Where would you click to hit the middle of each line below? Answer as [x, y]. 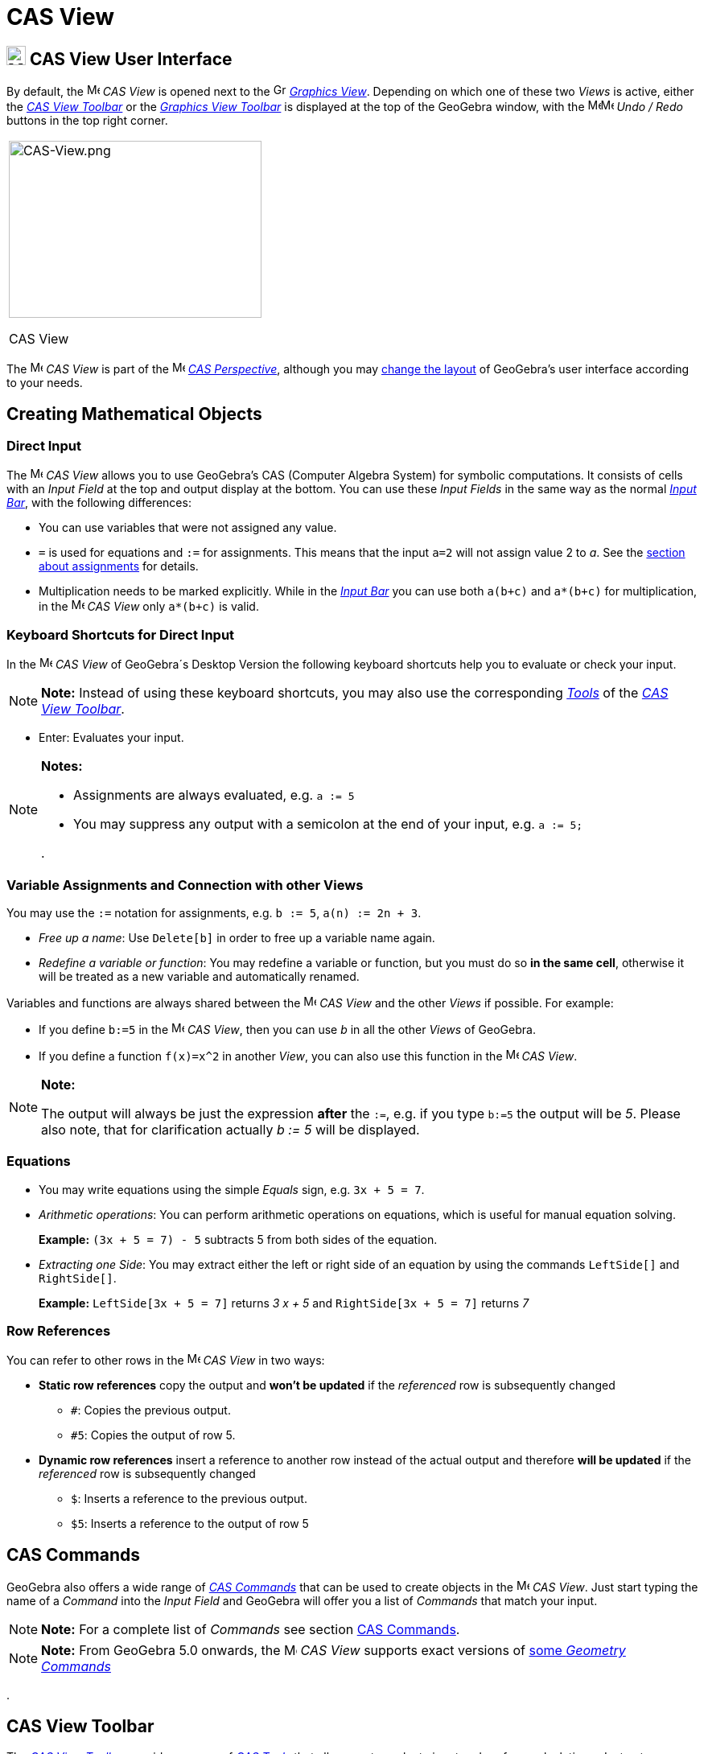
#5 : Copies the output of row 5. [153, 1435]
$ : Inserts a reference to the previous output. [189, 1499]
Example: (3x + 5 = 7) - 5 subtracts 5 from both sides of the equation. [238, 1239]
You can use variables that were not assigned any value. [188, 528]
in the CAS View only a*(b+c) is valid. [149, 607]
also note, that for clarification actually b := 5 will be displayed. [231, 1129]
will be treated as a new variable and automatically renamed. [199, 976]
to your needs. [45, 383]
